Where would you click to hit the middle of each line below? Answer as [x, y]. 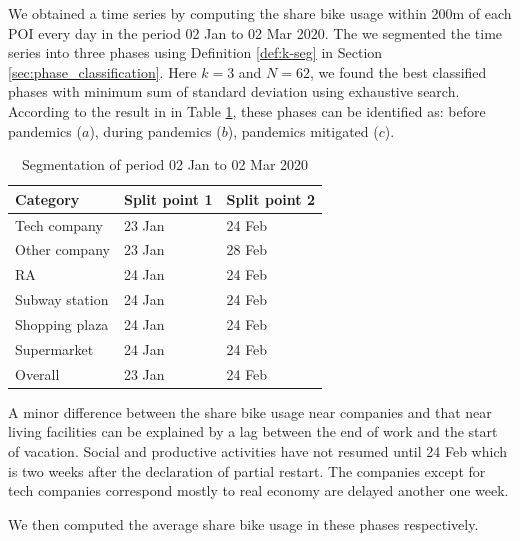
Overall [37, 373]
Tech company [59, 224]
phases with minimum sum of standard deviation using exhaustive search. [234, 91]
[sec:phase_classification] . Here [102, 71]
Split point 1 [168, 198]
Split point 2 [270, 198]
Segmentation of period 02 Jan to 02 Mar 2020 [165, 164]
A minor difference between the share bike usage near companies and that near [250, 411]
